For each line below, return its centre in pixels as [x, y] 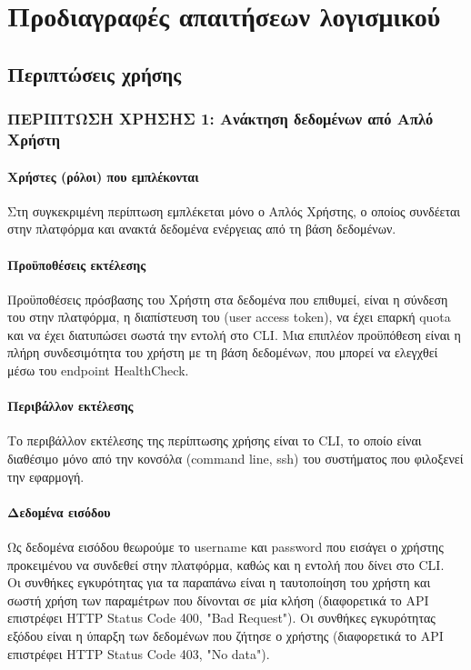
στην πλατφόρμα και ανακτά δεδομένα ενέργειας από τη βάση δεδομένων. [202, 229]
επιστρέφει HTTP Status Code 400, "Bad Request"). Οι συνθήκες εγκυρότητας [221, 618]
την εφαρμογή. [46, 476]
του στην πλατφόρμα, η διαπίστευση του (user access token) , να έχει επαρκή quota [229, 317]
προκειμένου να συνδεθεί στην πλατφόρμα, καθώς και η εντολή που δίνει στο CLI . [226, 564]
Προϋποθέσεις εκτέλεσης [77, 264]
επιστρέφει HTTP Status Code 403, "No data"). [139, 653]
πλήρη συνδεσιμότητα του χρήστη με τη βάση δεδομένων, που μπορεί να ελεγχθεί [223, 352]
